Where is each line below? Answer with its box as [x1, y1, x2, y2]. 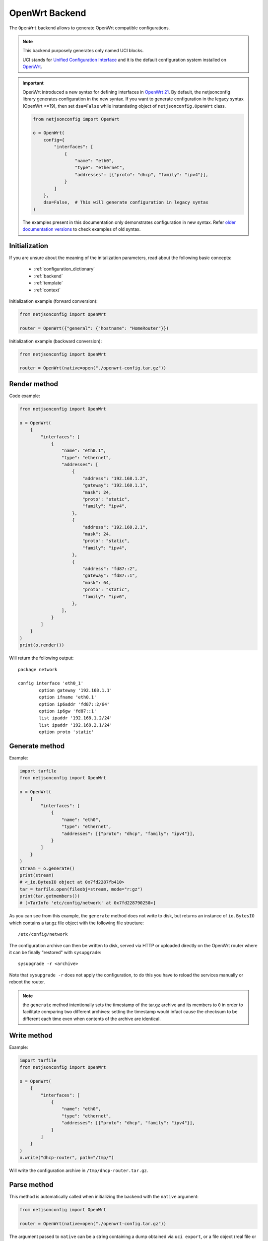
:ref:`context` [34, 287, 61, 293]
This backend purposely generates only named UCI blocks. [22, 48, 144, 54]
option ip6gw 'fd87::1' [39, 708, 97, 714]
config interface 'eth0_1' [18, 681, 84, 686]
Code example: [9, 393, 41, 399]
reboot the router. [9, 979, 45, 985]
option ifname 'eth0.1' [39, 694, 97, 700]
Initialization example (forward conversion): [9, 298, 98, 304]
